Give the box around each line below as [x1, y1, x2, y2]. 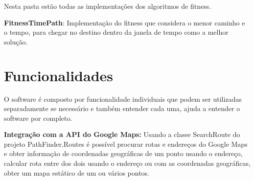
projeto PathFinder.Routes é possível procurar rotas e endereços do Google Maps [4, 138, 248, 149]
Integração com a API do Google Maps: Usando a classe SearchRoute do [4, 129, 240, 139]
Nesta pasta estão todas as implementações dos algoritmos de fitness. [4, 1, 211, 11]
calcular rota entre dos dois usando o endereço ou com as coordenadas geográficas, [4, 158, 251, 168]
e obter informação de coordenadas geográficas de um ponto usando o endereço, [4, 148, 243, 158]
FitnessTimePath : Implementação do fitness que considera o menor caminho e [4, 17, 245, 27]
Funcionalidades [4, 65, 114, 85]
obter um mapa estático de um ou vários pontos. [4, 167, 150, 178]
